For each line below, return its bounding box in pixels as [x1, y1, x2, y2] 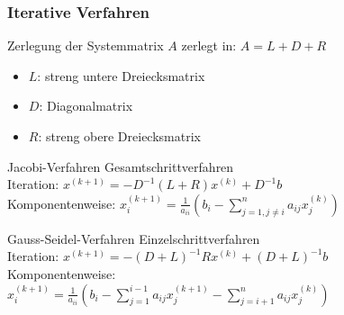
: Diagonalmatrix [39, 96, 133, 115]
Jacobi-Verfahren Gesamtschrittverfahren [7, 157, 234, 175]
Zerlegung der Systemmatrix [7, 36, 164, 55]
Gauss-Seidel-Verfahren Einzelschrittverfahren [7, 229, 260, 247]
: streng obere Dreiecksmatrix [38, 127, 201, 145]
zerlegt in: [181, 36, 237, 55]
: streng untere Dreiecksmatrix [37, 66, 205, 85]
